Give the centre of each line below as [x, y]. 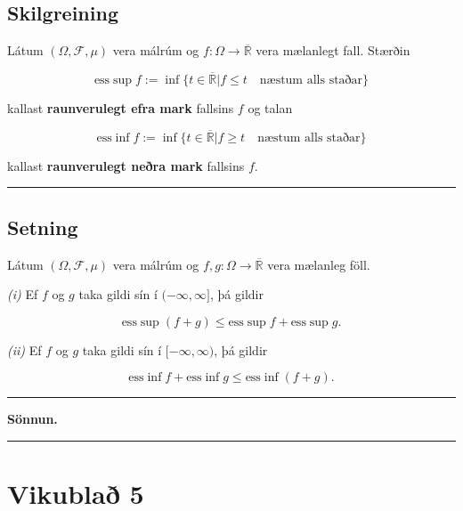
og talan [270, 108]
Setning [43, 227]
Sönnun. [32, 419]
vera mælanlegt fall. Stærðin [333, 50]
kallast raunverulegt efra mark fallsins [121, 108]
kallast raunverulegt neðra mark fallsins [126, 165]
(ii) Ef [24, 349]
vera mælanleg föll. [319, 264]
